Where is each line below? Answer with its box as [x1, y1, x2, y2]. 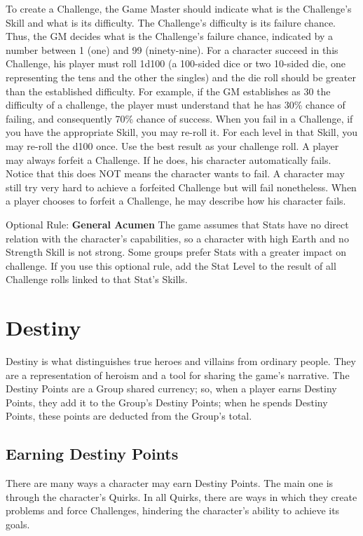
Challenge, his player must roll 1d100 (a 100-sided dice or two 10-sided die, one [6, 56, 345, 71]
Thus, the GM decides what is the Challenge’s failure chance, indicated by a [6, 29, 334, 43]
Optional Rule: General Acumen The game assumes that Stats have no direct [6, 217, 349, 231]
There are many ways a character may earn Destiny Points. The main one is [6, 476, 334, 490]
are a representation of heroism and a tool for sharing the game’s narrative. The [6, 367, 350, 382]
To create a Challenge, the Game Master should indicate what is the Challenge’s [6, 1, 352, 15]
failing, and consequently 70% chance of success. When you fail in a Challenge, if [6, 111, 353, 125]
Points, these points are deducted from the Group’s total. [6, 408, 252, 423]
